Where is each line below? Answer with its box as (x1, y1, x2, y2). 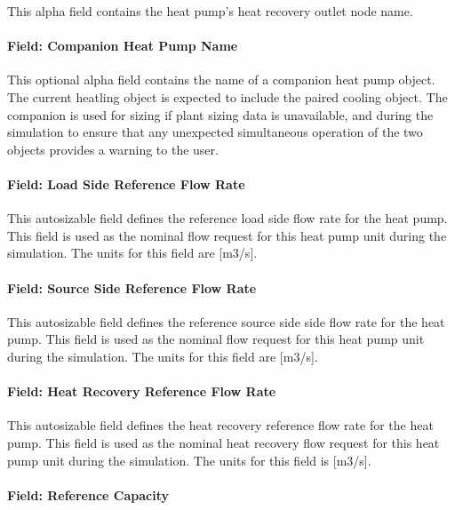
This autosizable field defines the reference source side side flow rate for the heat (7, 312, 445, 331)
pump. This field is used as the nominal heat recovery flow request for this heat (7, 433, 440, 451)
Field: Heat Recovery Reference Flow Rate (7, 382, 276, 401)
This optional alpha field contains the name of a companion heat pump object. (7, 70, 435, 89)
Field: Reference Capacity (7, 485, 169, 504)
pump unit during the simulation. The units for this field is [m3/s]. (7, 450, 371, 469)
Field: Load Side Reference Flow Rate (7, 174, 245, 193)
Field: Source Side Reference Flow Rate (7, 278, 257, 297)
